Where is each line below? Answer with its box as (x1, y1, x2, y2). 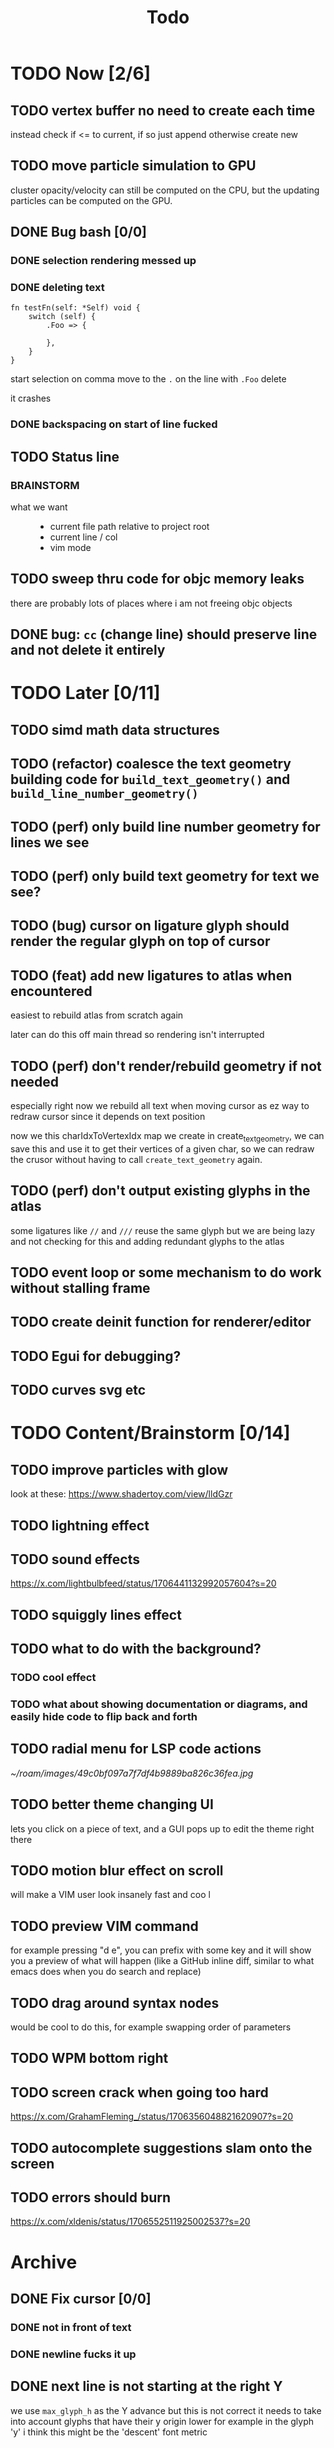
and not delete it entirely (10, 642, 166, 659)
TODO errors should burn (10, 2189, 172, 2206)
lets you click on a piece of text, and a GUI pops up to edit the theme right (10, 1822, 315, 1835)
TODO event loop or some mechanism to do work (10, 1264, 322, 1281)
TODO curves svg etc (10, 1382, 147, 1399)
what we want (10, 501, 68, 513)
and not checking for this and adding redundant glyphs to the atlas (10, 1235, 285, 1247)
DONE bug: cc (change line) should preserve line (10, 626, 318, 643)
